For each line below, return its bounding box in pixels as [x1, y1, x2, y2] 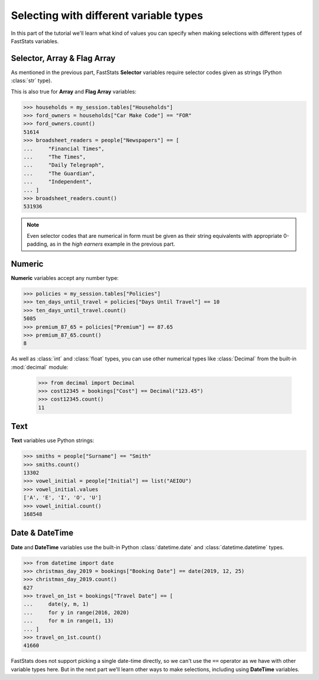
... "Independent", [23, 178, 93, 185]
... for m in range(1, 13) [23, 617, 115, 624]
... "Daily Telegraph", [23, 162, 105, 169]
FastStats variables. [11, 37, 59, 44]
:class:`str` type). [11, 77, 53, 84]
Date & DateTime [11, 528, 74, 538]
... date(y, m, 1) [23, 601, 89, 608]
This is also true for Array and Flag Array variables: [11, 88, 137, 95]
